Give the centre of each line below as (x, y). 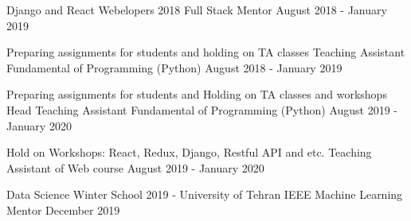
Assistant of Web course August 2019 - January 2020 (135, 167)
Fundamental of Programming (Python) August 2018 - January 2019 (174, 67)
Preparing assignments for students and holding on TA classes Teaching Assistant (206, 52)
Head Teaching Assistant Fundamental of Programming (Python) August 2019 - (202, 109)
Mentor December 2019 (63, 209)
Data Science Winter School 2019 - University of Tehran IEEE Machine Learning (205, 194)
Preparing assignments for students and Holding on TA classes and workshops (197, 94)
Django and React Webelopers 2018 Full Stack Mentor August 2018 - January (197, 10)
